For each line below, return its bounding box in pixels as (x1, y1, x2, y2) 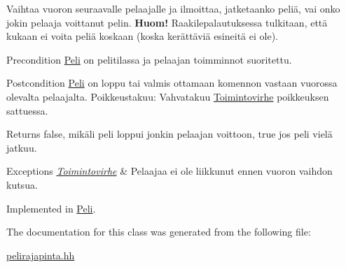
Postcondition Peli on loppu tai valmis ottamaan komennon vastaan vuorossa (6, 75, 338, 90)
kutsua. (6, 177, 38, 192)
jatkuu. (6, 140, 37, 154)
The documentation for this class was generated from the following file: (6, 224, 311, 239)
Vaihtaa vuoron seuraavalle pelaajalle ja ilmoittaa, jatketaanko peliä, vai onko (6, 1, 340, 15)
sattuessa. (6, 103, 48, 117)
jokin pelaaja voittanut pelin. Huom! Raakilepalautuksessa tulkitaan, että (6, 15, 328, 29)
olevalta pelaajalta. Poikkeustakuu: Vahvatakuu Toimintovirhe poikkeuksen (6, 89, 329, 103)
